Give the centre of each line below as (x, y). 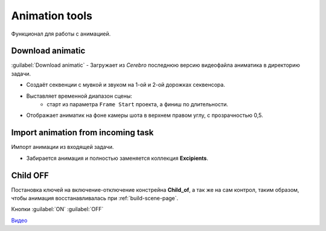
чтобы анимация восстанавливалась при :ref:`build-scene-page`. (95, 198)
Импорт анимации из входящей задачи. (62, 147)
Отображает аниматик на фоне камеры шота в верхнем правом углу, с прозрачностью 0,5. (145, 115)
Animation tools (52, 16)
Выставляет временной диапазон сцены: (79, 96)
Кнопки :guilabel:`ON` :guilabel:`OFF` (57, 209)
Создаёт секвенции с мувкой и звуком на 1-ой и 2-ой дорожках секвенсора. (126, 85)
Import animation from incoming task (82, 133)
